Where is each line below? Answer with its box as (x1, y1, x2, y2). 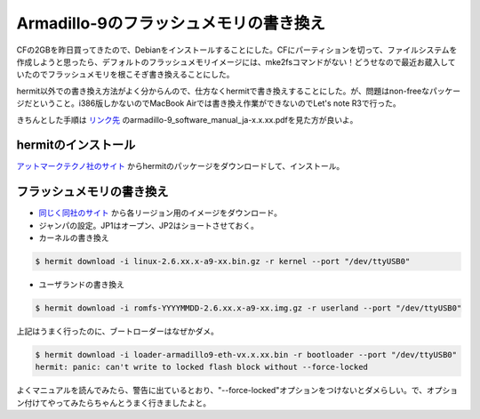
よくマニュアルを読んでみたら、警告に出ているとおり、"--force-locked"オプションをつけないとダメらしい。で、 (16, 385, 427, 396)
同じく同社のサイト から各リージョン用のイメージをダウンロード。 (38, 207, 283, 218)
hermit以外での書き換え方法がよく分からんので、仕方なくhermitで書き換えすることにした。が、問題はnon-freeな (16, 85, 430, 96)
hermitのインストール (16, 138, 136, 153)
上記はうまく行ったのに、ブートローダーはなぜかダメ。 (16, 326, 220, 337)
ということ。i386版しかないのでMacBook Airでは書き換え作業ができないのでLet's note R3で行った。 (31, 98, 401, 109)
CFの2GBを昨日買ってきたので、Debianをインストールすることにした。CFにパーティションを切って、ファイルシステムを (16, 44, 458, 55)
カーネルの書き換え (38, 232, 109, 244)
